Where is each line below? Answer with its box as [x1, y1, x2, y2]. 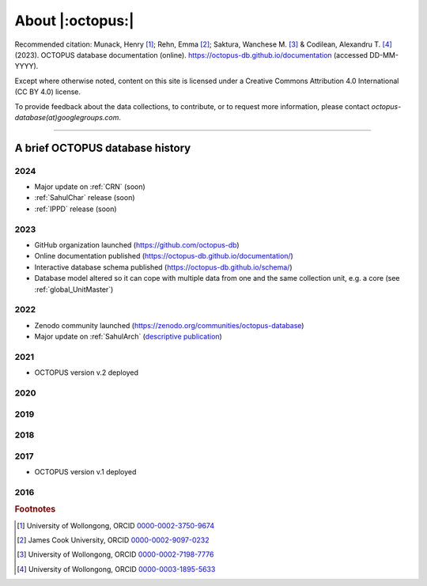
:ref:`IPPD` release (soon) [34, 204, 118, 214]
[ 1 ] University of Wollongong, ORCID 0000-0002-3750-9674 [17, 520, 215, 530]
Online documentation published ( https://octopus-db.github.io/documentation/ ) [34, 251, 294, 261]
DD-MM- [368, 50, 399, 59]
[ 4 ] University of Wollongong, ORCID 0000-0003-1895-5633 [17, 564, 216, 573]
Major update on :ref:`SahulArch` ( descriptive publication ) [34, 332, 223, 342]
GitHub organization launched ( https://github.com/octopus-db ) [34, 240, 240, 249]
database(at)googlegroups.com [14, 112, 119, 122]
